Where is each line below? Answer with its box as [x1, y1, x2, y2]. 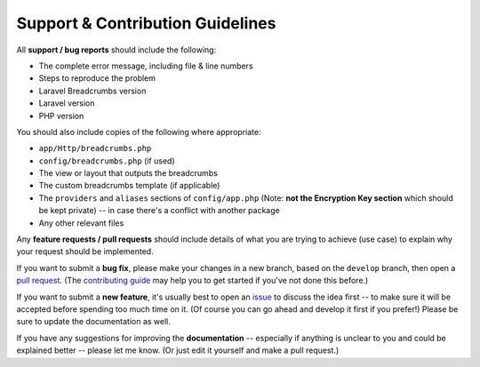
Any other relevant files [38, 218, 124, 228]
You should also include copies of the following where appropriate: [16, 126, 261, 137]
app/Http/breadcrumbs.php [38, 143, 152, 154]
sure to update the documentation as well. [16, 316, 171, 327]
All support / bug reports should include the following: [16, 44, 217, 55]
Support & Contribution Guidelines [16, 13, 276, 33]
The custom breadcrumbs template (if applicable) [38, 180, 220, 191]
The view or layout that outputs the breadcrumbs [38, 168, 218, 179]
